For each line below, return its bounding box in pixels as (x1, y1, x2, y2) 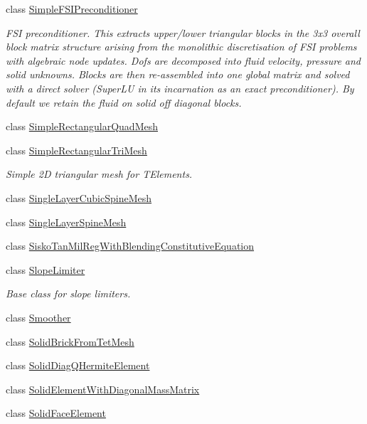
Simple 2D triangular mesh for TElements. (6, 166, 193, 181)
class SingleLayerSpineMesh (6, 214, 127, 229)
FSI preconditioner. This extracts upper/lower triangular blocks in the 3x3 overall (6, 25, 360, 40)
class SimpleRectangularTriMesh (6, 142, 147, 157)
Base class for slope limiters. (6, 286, 131, 301)
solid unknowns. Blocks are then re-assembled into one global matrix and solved (6, 67, 350, 82)
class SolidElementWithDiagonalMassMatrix (6, 381, 200, 396)
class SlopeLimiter (6, 262, 85, 277)
